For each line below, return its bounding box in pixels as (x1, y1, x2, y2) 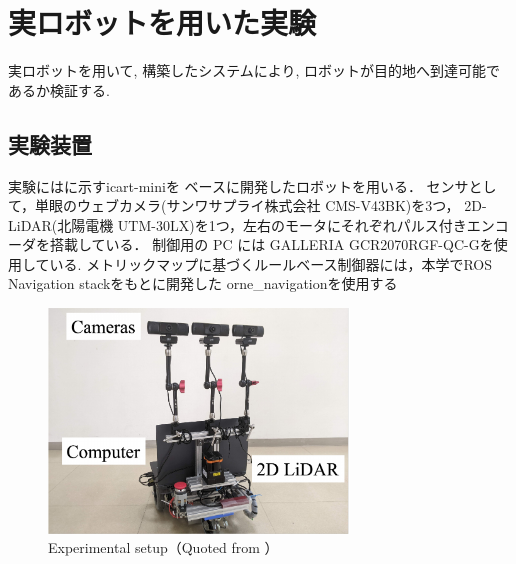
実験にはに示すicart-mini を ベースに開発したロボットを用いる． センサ (8, 175, 469, 196)
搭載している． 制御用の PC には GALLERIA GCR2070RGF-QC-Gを (49, 234, 494, 255)
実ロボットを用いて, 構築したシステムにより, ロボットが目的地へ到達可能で (8, 60, 500, 81)
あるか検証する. (8, 79, 110, 100)
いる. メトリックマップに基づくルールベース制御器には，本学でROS (49, 253, 493, 274)
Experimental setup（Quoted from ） (48, 537, 279, 558)
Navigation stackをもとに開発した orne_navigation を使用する (8, 273, 398, 294)
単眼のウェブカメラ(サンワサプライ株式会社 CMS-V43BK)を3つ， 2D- (35, 195, 487, 216)
